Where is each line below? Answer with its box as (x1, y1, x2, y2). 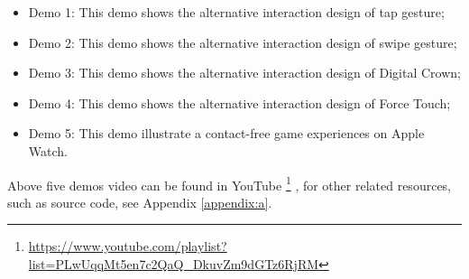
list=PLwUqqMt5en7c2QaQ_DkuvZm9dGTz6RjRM (28, 255, 319, 273)
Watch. (28, 141, 68, 160)
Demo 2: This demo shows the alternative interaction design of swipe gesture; (28, 33, 457, 51)
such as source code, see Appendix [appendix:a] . (7, 192, 272, 211)
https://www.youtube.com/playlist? (28, 237, 227, 256)
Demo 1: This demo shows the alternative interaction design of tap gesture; (28, 3, 445, 21)
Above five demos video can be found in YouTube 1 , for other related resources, (7, 172, 452, 194)
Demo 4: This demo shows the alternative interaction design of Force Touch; (28, 93, 451, 112)
